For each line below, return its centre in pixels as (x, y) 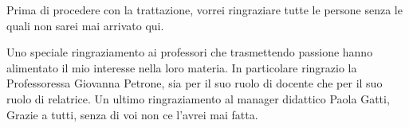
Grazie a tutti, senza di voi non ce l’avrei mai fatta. (132, 114)
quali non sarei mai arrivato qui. (85, 25)
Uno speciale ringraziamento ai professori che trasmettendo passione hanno (190, 52)
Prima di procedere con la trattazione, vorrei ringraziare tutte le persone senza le (204, 10)
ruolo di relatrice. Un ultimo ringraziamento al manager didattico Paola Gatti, (198, 98)
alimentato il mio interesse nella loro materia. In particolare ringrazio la (182, 67)
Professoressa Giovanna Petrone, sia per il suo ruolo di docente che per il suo (195, 83)
